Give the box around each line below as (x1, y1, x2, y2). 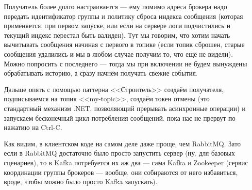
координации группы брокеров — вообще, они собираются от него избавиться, (4, 167, 238, 177)
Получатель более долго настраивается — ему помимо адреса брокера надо (4, 1, 227, 11)
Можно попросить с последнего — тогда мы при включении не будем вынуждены (4, 58, 247, 68)
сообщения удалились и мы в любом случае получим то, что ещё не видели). (4, 48, 233, 59)
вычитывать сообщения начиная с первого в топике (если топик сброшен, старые (4, 39, 245, 49)
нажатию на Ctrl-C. (4, 122, 62, 132)
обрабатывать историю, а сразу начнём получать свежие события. (4, 68, 198, 78)
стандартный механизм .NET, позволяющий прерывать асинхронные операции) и (4, 103, 246, 113)
